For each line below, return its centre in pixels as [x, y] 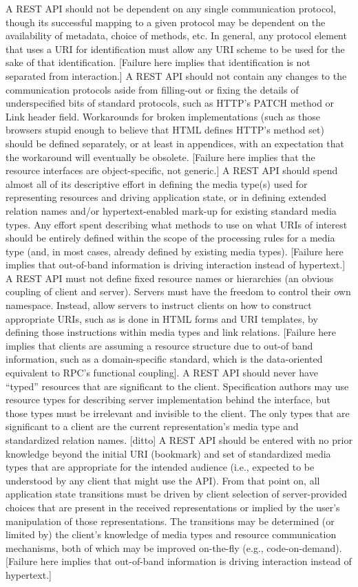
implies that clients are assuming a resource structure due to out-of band [159, 345]
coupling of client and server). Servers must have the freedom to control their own [178, 291]
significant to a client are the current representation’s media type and [152, 426]
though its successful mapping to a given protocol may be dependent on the [166, 22]
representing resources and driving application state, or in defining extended [166, 197]
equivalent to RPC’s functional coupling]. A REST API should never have [162, 373]
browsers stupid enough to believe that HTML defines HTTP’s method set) [165, 130]
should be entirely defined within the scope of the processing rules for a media [170, 238]
